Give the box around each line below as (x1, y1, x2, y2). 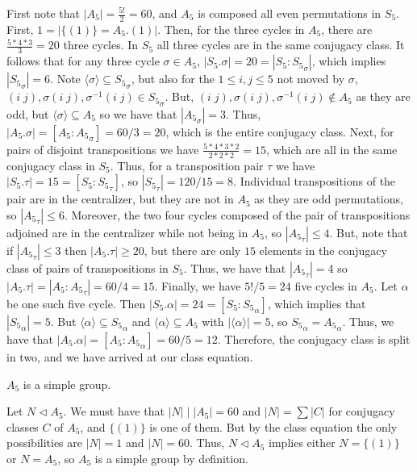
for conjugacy (328, 403, 395, 420)
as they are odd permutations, (254, 190, 403, 207)
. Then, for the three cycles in (157, 20, 305, 37)
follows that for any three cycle (6, 52, 160, 69)
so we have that (99, 105, 177, 122)
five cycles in (294, 278, 357, 294)
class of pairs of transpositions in (6, 260, 169, 276)
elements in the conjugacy (259, 242, 387, 258)
